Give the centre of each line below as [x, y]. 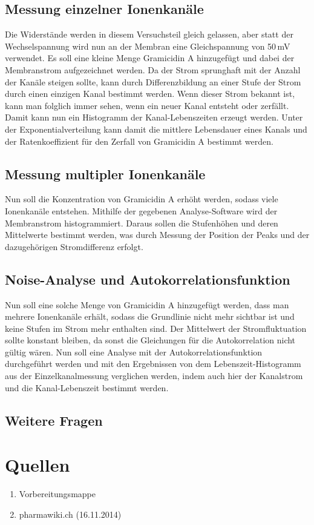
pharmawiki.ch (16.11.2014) [70, 514]
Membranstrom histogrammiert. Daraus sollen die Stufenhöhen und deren [142, 223]
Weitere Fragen [54, 420]
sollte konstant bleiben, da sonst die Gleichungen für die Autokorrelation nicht [150, 340]
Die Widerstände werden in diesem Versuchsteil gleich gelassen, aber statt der [149, 34]
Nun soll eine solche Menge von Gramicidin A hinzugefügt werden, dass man [147, 304]
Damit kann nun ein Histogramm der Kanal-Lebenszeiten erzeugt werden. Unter [154, 117]
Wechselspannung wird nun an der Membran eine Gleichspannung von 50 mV [148, 46]
